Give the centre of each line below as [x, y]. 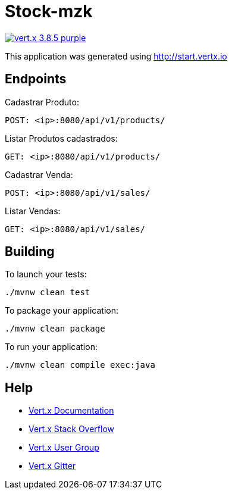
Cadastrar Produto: [42, 102]
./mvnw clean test [48, 293]
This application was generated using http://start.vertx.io [116, 56]
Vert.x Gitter [52, 466]
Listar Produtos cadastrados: [61, 138]
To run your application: [51, 347]
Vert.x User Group [64, 448]
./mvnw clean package [55, 329]
